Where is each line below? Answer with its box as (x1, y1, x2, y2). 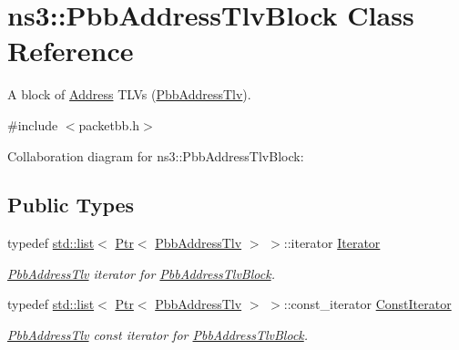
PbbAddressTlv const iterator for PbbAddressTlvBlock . (7, 325, 309, 345)
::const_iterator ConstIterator (283, 294, 452, 314)
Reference (7, 32, 134, 69)
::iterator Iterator (283, 233, 381, 252)
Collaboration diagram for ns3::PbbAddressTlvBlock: (7, 146, 304, 165)
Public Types (7, 190, 135, 219)
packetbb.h (78, 115, 140, 134)
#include (7, 115, 58, 134)
